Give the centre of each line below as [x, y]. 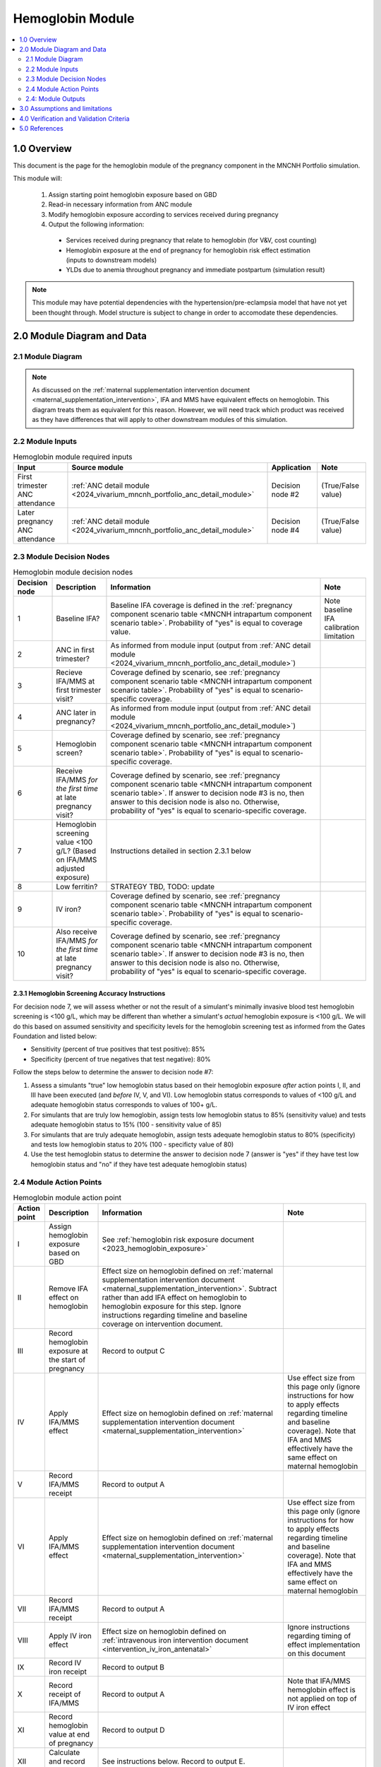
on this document [316, 1654]
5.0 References [41, 129]
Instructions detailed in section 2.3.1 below [181, 850]
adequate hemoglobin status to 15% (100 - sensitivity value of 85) [126, 1125]
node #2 [285, 494]
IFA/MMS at [75, 681]
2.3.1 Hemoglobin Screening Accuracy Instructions [89, 994]
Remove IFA [68, 1288]
